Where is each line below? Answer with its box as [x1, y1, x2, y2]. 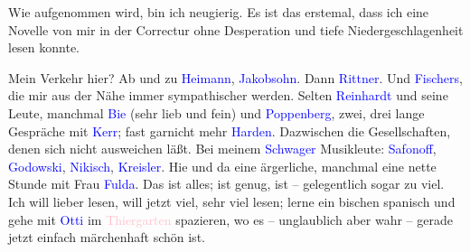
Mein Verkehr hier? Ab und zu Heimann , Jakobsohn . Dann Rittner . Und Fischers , [8, 68, 463, 87]
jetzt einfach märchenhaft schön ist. [8, 228, 205, 247]
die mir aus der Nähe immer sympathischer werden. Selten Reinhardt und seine [8, 86, 448, 105]
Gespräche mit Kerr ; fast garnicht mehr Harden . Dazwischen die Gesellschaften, [8, 121, 451, 140]
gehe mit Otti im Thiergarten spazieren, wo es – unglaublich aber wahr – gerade [8, 210, 453, 229]
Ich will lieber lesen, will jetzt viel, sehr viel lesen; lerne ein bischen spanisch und [8, 191, 456, 210]
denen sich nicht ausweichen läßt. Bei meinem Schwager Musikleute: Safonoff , [8, 139, 437, 158]
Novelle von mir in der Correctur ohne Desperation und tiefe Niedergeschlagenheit [8, 20, 464, 39]
